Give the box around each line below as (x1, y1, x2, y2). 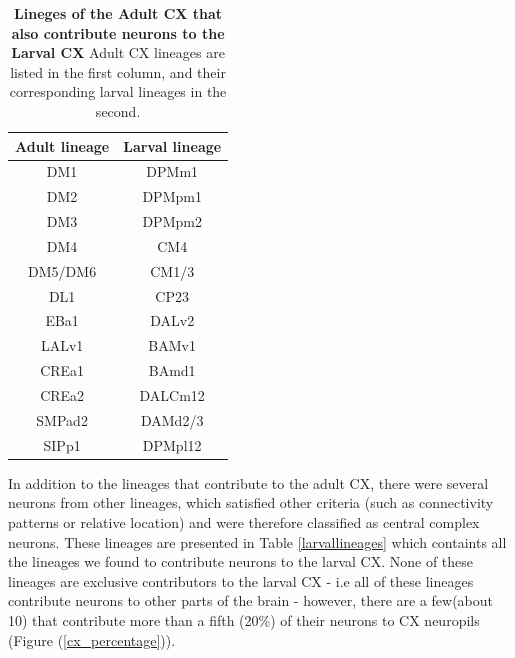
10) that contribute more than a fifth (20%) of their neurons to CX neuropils (8, 609, 480, 630)
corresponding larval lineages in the (9, 81, 227, 102)
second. (95, 100, 141, 121)
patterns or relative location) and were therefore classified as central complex (8, 511, 480, 532)
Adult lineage (15, 135, 110, 156)
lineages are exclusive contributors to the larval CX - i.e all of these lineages (8, 570, 474, 591)
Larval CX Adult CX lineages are (11, 42, 225, 63)
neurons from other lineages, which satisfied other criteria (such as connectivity (8, 492, 494, 513)
